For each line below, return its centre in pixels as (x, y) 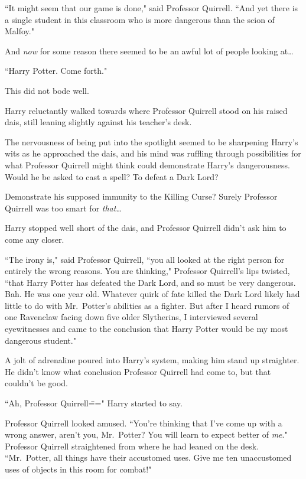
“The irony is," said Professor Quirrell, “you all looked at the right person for (145, 259)
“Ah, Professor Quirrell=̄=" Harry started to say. (94, 403)
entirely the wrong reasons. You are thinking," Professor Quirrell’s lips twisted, (147, 271)
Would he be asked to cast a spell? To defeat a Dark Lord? (112, 176)
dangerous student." (40, 340)
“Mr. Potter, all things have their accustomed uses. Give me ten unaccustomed (148, 457)
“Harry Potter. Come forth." (56, 71)
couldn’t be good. (36, 383)
